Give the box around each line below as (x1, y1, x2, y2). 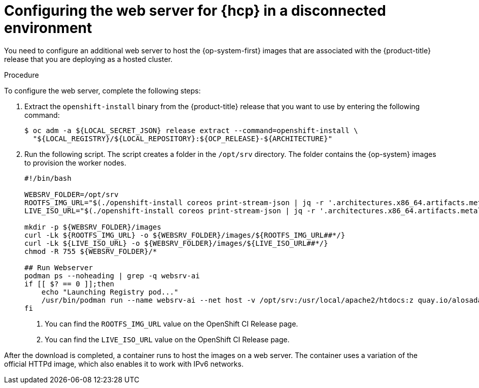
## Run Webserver (24, 263, 93, 272)
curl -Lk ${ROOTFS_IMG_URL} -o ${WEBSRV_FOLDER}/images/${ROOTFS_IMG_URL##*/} (24, 231, 346, 239)
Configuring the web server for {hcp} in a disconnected (4, 2, 386, 19)
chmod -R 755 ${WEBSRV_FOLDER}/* (24, 247, 157, 255)
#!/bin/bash (24, 174, 72, 182)
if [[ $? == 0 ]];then (24, 279, 115, 288)
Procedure (4, 70, 39, 79)
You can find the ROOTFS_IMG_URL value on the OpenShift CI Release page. (45, 319, 298, 328)
